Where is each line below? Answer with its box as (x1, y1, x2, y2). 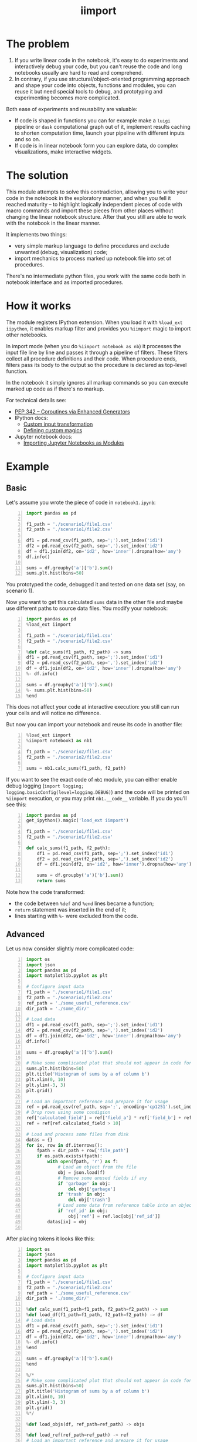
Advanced (6, 929, 45, 939)
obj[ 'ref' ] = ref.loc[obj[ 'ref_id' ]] (68, 1213, 161, 1219)
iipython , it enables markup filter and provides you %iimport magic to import (6, 325, 191, 332)
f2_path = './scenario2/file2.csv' (26, 754, 113, 760)
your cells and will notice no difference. (6, 710, 101, 717)
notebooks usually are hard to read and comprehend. (14, 69, 144, 76)
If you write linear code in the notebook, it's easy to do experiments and (14, 56, 189, 64)
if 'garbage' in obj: (57, 1180, 111, 1186)
